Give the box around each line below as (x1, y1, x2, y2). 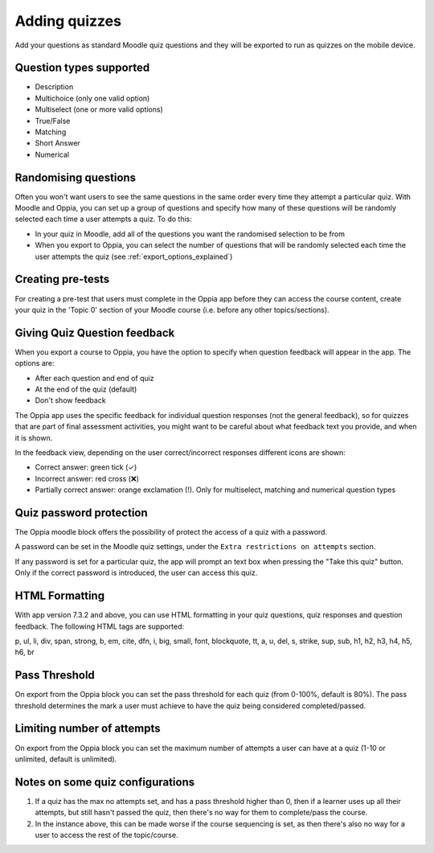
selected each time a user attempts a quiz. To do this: (14, 214, 193, 224)
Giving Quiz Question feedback (14, 326, 175, 339)
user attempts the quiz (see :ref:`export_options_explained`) (35, 252, 233, 261)
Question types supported (14, 61, 150, 75)
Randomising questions (14, 170, 137, 184)
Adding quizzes (14, 12, 122, 30)
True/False (35, 116, 71, 125)
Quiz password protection (14, 506, 148, 519)
